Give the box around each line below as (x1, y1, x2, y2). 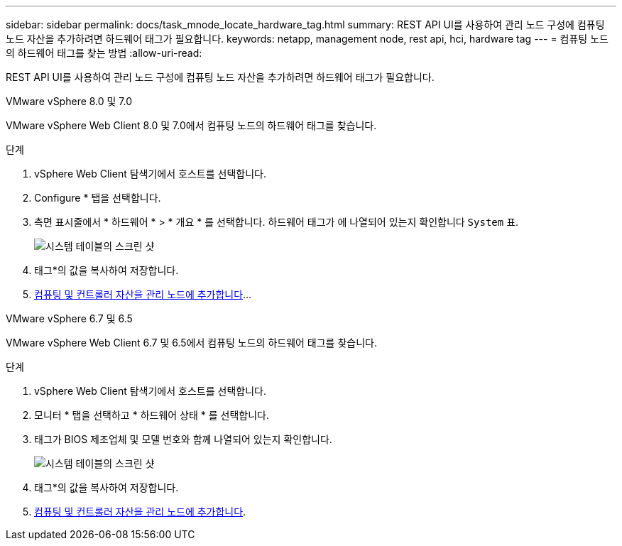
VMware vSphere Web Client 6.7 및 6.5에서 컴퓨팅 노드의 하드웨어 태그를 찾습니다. (6, 337, 377, 349)
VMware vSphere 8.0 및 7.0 (6, 95, 133, 107)
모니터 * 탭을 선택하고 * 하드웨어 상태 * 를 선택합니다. (34, 409, 269, 421)
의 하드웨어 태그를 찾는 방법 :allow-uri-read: (6, 47, 202, 59)
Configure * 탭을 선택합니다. (34, 192, 161, 204)
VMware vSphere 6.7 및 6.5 (6, 312, 133, 324)
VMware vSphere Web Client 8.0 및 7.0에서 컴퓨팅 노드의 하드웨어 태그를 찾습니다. (6, 119, 377, 131)
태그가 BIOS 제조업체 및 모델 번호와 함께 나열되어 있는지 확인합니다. (34, 433, 332, 445)
